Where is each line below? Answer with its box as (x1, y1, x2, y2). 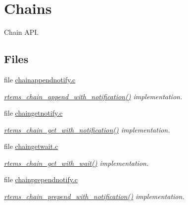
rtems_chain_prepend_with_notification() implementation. (4, 191, 185, 202)
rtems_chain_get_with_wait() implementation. (4, 157, 149, 168)
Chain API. (4, 27, 39, 37)
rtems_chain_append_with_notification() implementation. (4, 91, 183, 101)
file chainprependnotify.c (4, 174, 78, 185)
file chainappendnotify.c (4, 74, 76, 84)
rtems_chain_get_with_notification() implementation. (4, 124, 170, 135)
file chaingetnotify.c (4, 108, 63, 118)
